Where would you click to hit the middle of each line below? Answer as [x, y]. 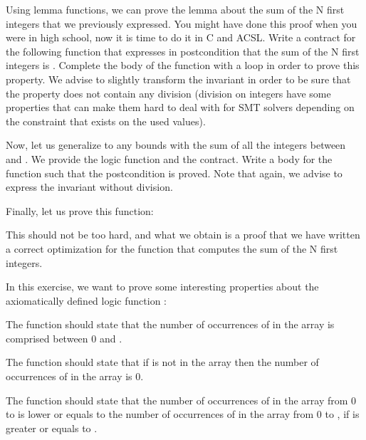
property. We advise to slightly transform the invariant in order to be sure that [178, 79]
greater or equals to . [52, 428]
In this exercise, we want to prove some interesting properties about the [162, 287]
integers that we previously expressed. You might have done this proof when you [182, 23]
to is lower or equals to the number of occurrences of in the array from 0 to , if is [183, 414]
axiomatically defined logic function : [86, 300]
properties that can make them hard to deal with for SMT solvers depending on [180, 107]
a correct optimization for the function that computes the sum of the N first [172, 248]
